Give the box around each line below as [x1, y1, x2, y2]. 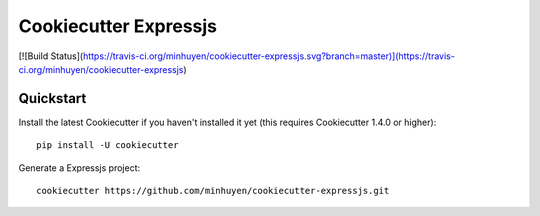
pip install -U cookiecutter [36, 140, 179, 151]
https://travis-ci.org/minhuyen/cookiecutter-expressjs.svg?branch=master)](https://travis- [82, 50, 455, 62]
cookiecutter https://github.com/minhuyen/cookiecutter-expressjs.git [36, 185, 390, 197]
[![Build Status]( [18, 50, 84, 62]
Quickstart [18, 90, 87, 107]
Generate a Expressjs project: [18, 161, 141, 174]
